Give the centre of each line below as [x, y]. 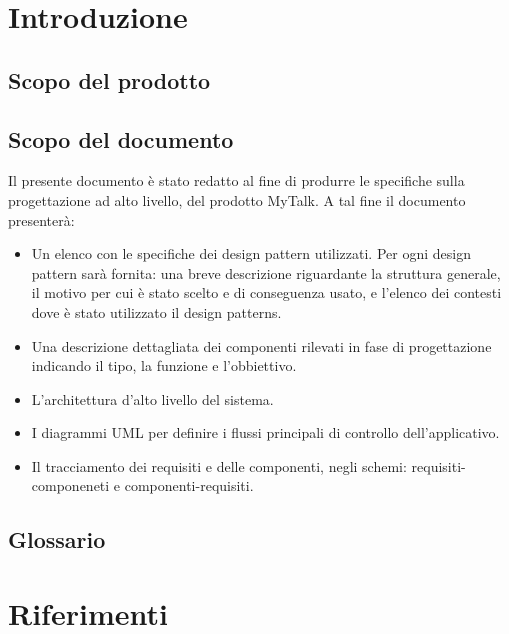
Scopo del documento [121, 138]
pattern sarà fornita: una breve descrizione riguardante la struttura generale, [266, 272]
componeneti [70, 485]
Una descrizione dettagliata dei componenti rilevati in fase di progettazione [261, 345]
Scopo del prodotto [109, 79]
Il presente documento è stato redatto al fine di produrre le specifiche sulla [236, 180]
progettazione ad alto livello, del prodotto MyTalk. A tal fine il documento [237, 199]
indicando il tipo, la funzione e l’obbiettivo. [164, 365]
